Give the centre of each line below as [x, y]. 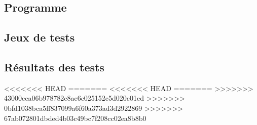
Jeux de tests [40, 37]
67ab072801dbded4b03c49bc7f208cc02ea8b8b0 [75, 118]
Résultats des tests [54, 67]
